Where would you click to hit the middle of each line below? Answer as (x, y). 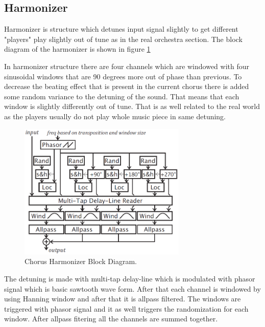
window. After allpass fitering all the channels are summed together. (111, 319)
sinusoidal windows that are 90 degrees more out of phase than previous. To (123, 76)
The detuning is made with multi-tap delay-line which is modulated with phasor (130, 279)
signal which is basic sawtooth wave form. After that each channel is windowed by (132, 288)
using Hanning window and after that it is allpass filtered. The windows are (123, 299)
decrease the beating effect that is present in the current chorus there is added (127, 86)
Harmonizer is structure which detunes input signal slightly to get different (121, 29)
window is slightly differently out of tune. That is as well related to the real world (132, 106)
